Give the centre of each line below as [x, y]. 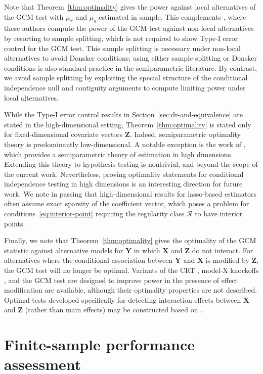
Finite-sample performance [99, 344]
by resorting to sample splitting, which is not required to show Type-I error [121, 38]
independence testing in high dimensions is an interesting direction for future [123, 184]
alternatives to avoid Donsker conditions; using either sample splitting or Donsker [131, 58]
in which [147, 250]
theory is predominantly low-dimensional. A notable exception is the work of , [125, 144]
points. [15, 223]
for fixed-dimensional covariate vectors [63, 134]
